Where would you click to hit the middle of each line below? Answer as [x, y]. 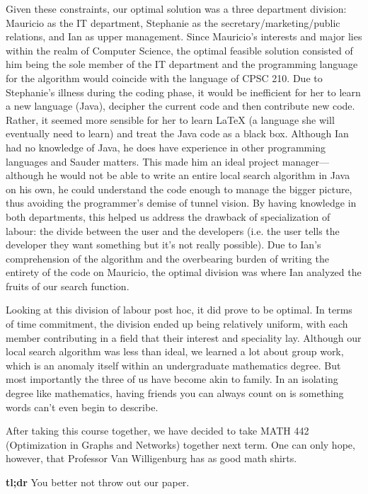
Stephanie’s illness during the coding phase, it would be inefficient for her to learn [183, 92]
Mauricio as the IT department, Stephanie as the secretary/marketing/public [173, 22]
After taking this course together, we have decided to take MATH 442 [157, 431]
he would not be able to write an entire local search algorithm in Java [199, 175]
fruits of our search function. [68, 286]
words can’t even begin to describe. [82, 407]
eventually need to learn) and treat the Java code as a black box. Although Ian [177, 133]
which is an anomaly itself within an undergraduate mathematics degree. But [173, 365]
